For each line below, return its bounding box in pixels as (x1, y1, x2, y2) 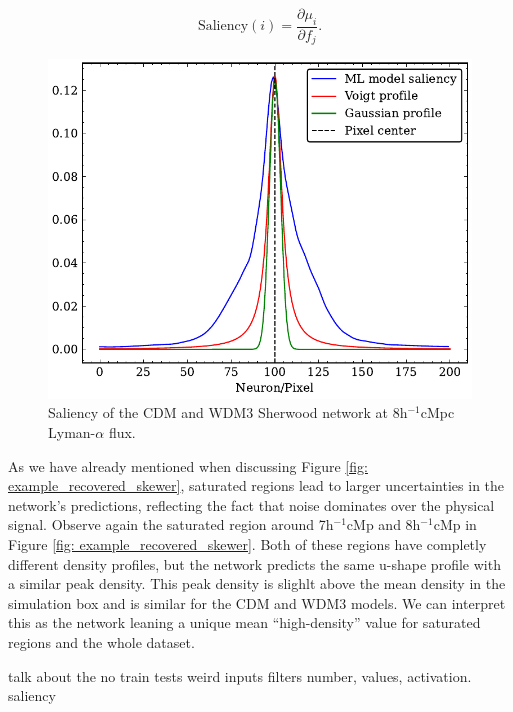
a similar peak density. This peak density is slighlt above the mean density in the (8, 573, 506, 594)
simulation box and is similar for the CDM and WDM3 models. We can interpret (8, 592, 506, 613)
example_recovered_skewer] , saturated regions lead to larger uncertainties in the (8, 475, 505, 496)
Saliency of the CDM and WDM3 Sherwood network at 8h (48, 402, 408, 423)
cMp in (433, 514, 477, 535)
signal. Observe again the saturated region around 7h (8, 514, 334, 535)
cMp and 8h (346, 514, 421, 535)
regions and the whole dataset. (8, 631, 195, 652)
